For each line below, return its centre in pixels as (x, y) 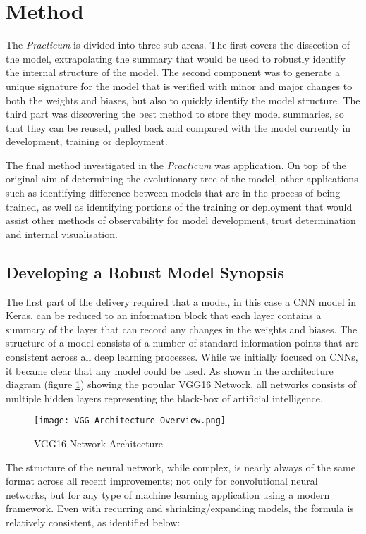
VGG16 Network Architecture (99, 443)
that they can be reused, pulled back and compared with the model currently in (178, 127)
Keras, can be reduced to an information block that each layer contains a (164, 315)
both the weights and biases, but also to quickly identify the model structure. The (183, 100)
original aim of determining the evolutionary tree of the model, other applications (182, 179)
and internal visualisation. (62, 234)
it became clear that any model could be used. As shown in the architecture (170, 370)
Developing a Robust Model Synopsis (145, 272)
